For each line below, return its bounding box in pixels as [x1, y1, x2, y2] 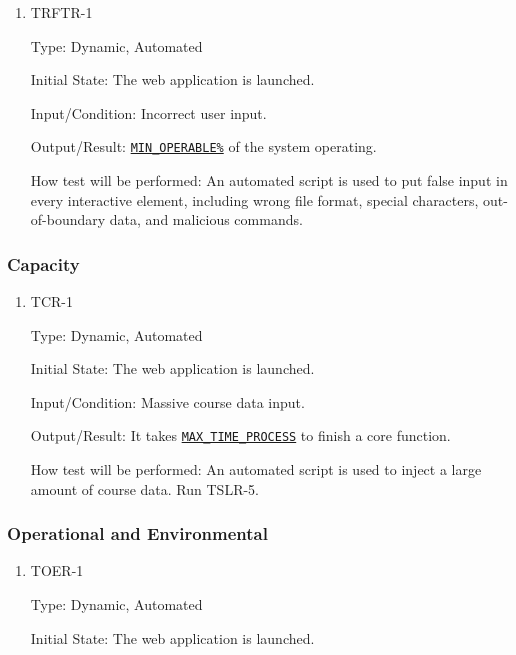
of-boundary [30, 209, 106, 230]
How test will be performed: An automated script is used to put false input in [30, 170, 508, 191]
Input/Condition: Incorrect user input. [30, 102, 267, 123]
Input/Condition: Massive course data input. [30, 391, 305, 412]
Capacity [7, 251, 80, 276]
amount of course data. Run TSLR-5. [30, 478, 259, 499]
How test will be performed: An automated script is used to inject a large [30, 459, 482, 480]
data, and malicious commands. [109, 209, 303, 230]
